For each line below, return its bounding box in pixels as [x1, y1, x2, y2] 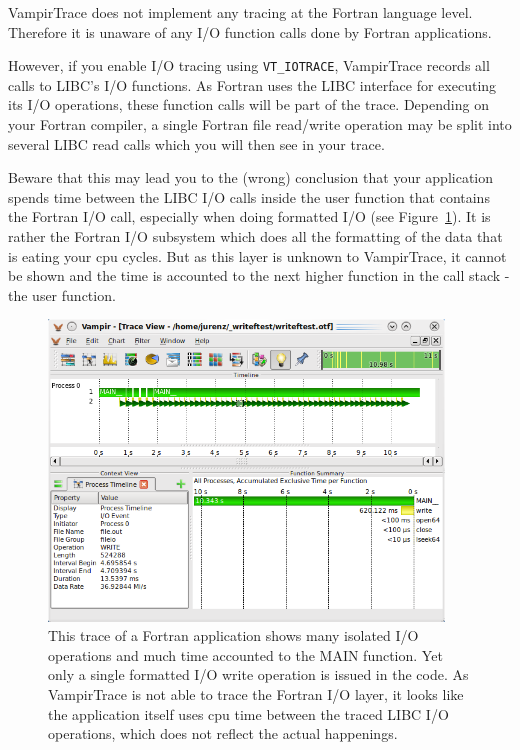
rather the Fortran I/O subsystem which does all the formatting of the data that [8, 226, 503, 246]
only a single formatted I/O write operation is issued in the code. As [48, 664, 469, 685]
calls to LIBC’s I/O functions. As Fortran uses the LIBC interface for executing [8, 74, 497, 95]
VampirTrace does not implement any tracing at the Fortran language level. [8, 2, 473, 22]
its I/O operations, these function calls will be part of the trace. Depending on [8, 94, 489, 115]
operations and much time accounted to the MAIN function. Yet [48, 644, 443, 665]
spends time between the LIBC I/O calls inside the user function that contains [8, 186, 490, 207]
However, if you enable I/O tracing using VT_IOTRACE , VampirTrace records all [8, 55, 490, 76]
